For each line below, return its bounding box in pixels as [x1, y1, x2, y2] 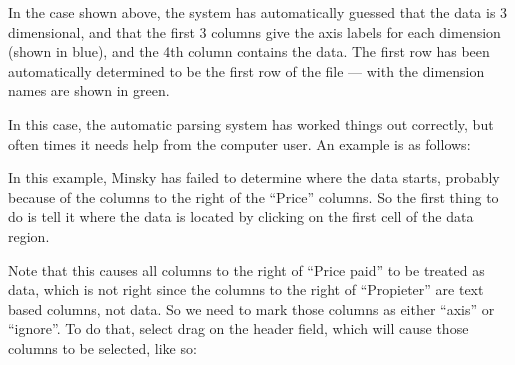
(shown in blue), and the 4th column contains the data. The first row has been [8, 41, 490, 62]
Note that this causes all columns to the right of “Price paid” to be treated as [8, 259, 485, 280]
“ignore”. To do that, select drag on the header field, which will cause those [8, 318, 469, 339]
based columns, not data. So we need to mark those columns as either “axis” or [8, 298, 495, 319]
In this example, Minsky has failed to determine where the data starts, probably [8, 167, 500, 188]
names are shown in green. [8, 80, 170, 101]
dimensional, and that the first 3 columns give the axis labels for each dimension [8, 21, 501, 42]
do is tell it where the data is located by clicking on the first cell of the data [8, 206, 474, 227]
